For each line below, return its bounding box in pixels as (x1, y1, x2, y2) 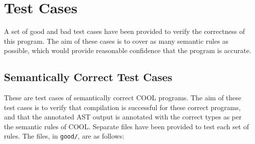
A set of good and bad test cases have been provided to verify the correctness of (4, 26, 245, 36)
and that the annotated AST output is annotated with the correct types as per (4, 112, 242, 122)
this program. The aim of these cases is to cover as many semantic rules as (4, 35, 228, 46)
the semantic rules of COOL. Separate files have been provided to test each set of (4, 121, 249, 131)
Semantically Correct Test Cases (4, 69, 172, 85)
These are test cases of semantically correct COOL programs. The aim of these (4, 92, 242, 103)
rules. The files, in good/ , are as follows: (4, 131, 124, 141)
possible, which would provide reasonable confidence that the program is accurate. (4, 45, 252, 56)
